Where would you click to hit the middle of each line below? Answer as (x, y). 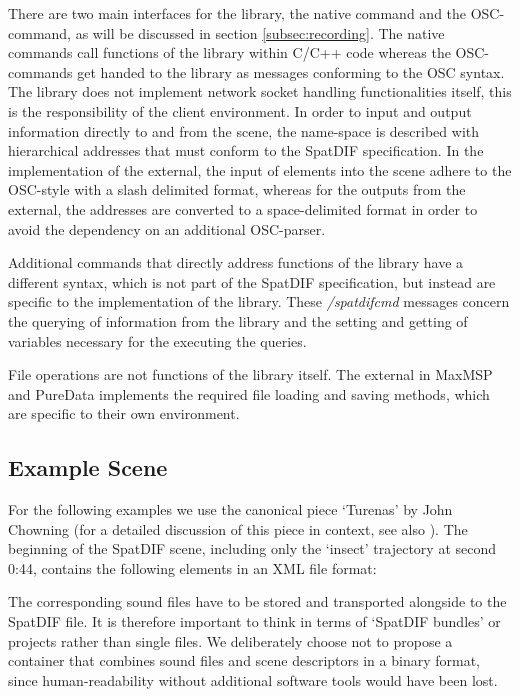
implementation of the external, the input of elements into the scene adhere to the (260, 169)
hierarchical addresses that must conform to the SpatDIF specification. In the (246, 150)
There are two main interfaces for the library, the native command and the (237, 13)
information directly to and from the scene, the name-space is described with (244, 130)
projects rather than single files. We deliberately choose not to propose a (230, 640)
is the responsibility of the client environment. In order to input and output (240, 110)
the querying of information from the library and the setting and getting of (238, 320)
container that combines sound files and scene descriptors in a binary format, (244, 660)
